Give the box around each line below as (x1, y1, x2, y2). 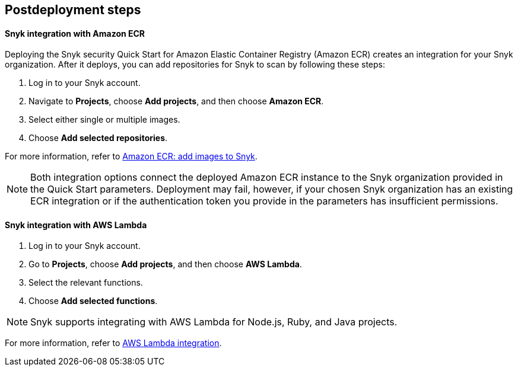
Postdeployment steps (5, 2, 141, 17)
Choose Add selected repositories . (28, 133, 168, 143)
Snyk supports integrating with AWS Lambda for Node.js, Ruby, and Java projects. (30, 316, 398, 328)
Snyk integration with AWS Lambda (5, 219, 147, 230)
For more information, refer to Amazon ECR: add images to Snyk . (5, 151, 258, 162)
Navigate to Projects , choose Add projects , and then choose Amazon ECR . (28, 96, 324, 107)
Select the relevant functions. (28, 277, 143, 288)
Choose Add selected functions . (28, 296, 158, 306)
